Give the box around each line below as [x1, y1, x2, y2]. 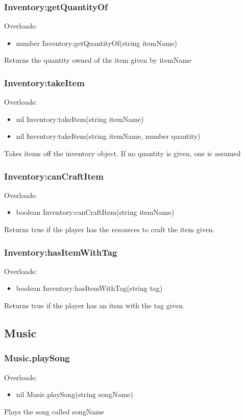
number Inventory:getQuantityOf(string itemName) [16, 37, 178, 48]
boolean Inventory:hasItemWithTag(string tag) [16, 283, 163, 293]
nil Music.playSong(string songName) [16, 389, 133, 400]
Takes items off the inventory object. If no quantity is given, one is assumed [4, 148, 241, 158]
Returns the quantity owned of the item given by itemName [4, 55, 192, 65]
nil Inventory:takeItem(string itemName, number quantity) [16, 131, 201, 141]
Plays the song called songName [4, 406, 105, 416]
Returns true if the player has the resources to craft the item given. [4, 224, 215, 234]
